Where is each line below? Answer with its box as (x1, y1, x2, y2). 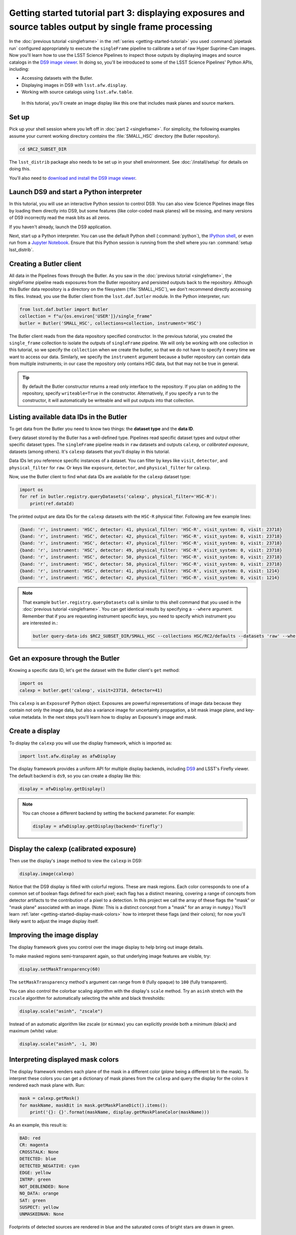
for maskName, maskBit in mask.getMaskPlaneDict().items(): (19, 1102, 168, 1108)
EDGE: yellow (19, 1170, 51, 1175)
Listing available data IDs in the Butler (9, 412, 128, 421)
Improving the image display (9, 931, 99, 940)
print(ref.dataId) (30, 500, 74, 506)
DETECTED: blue (19, 1156, 56, 1162)
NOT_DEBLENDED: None (19, 1184, 69, 1189)
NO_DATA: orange (19, 1191, 59, 1196)
